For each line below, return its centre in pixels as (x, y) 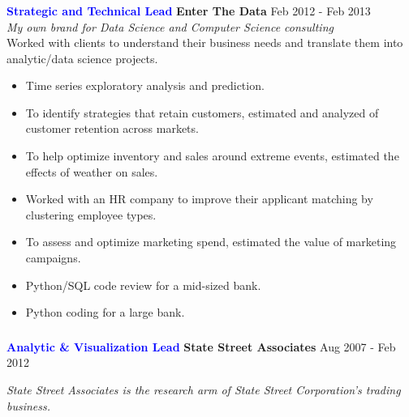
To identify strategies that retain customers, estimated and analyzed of (202, 112)
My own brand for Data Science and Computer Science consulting (170, 26)
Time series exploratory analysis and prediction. (145, 85)
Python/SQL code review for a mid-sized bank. (143, 285)
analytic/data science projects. (82, 58)
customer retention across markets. (112, 128)
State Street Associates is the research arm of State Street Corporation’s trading (204, 389)
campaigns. (53, 258)
